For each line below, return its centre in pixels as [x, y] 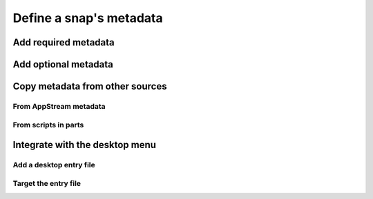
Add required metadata [64, 42]
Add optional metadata [63, 64]
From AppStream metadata [59, 106]
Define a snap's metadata [88, 18]
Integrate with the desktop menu [85, 145]
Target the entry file [47, 183]
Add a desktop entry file [54, 165]
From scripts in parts [48, 125]
